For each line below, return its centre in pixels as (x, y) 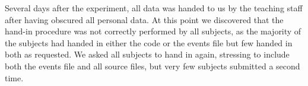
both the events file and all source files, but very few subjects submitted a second (153, 66)
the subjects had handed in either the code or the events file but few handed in (149, 42)
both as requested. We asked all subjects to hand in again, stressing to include (147, 54)
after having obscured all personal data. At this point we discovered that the (144, 19)
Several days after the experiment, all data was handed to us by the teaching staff (154, 8)
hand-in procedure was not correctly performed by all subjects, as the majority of (153, 31)
